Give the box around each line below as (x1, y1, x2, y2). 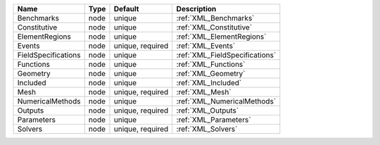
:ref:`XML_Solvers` (176, 124, 238, 134)
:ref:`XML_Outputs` (176, 106, 239, 115)
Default (113, 4, 139, 13)
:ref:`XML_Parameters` (176, 115, 251, 125)
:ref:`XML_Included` (176, 78, 242, 87)
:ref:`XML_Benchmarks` (176, 13, 255, 23)
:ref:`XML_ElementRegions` (176, 32, 267, 42)
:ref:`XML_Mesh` (176, 87, 232, 96)
